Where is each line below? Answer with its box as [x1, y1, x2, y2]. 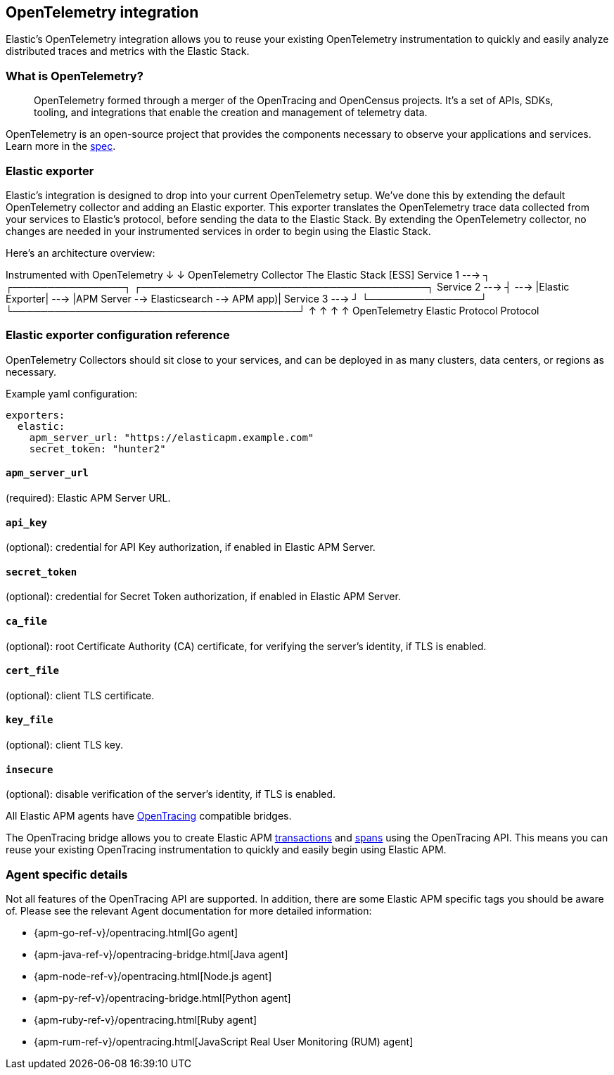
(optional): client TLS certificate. [6, 689, 155, 701]
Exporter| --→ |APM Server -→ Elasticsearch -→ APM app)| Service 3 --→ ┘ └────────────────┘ [6, 292, 487, 305]
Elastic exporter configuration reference [6, 328, 230, 343]
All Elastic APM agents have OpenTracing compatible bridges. [6, 810, 292, 822]
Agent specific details [6, 867, 128, 882]
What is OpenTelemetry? [6, 68, 143, 83]
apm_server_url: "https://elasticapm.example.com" [29, 431, 314, 443]
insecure [6, 763, 53, 775]
